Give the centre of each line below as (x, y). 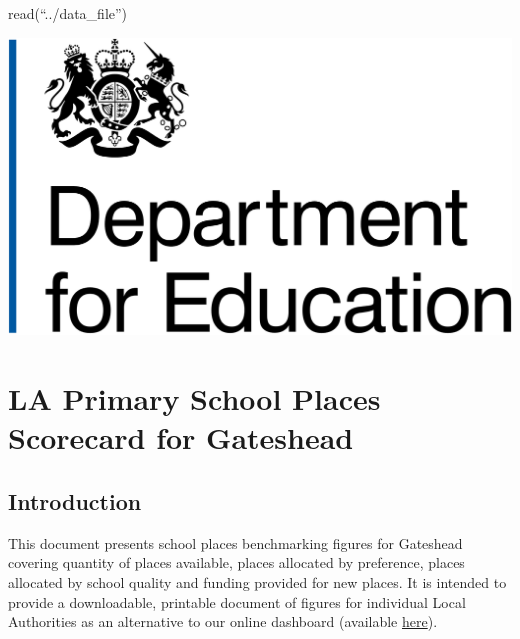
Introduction (75, 500)
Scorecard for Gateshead (181, 437)
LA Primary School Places (194, 398)
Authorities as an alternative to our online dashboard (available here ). (223, 621)
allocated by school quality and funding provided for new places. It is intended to (257, 581)
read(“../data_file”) (68, 13)
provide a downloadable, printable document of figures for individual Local (237, 601)
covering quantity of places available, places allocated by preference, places (236, 562)
